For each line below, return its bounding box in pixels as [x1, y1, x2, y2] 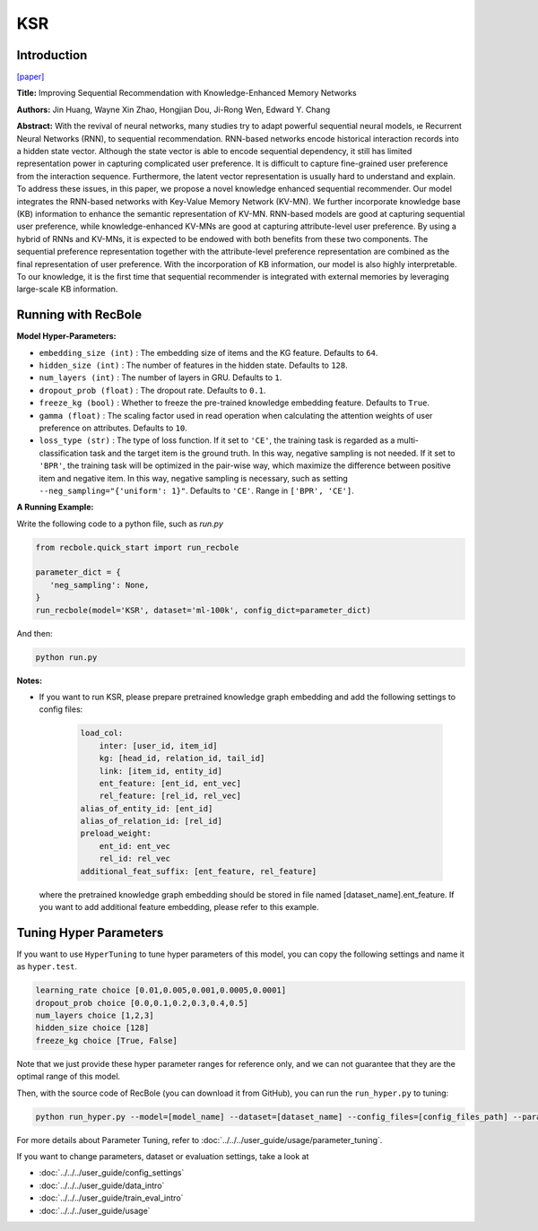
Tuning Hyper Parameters [16, 924, 164, 941]
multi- [396, 435, 420, 446]
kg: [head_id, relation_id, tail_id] [99, 753, 265, 764]
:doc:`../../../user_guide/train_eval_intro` [39, 1192, 184, 1203]
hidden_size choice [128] [35, 1023, 150, 1033]
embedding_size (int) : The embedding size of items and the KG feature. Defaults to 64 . [39, 347, 378, 358]
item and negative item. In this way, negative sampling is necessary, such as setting [39, 472, 349, 483]
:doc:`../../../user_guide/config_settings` [39, 1167, 185, 1178]
